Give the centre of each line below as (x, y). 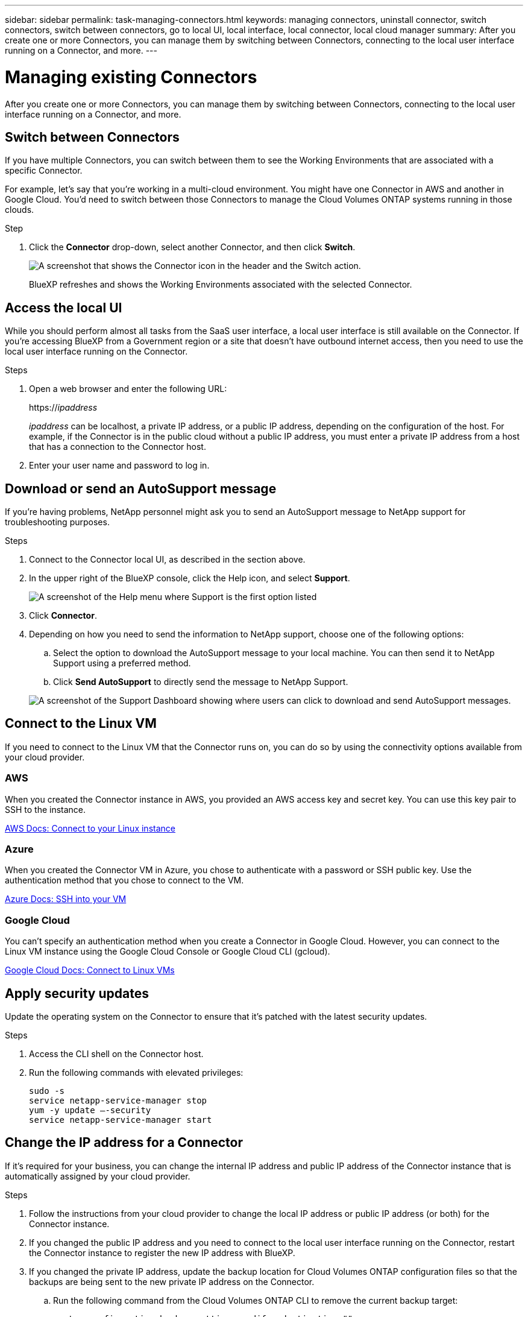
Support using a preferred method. (122, 663)
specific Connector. (44, 171)
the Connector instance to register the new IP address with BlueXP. (162, 1252)
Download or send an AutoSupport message (141, 488)
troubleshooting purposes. (57, 522)
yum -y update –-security (90, 1110)
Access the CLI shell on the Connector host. (116, 1053)
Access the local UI (64, 308)
